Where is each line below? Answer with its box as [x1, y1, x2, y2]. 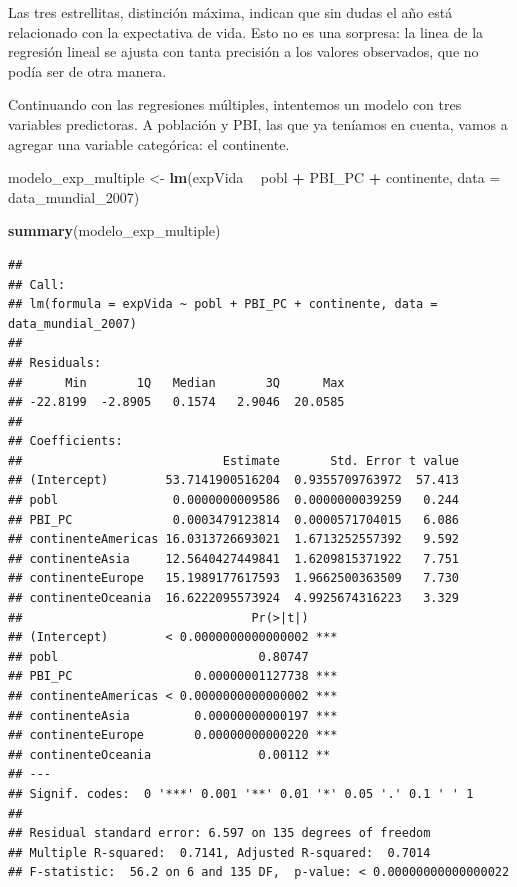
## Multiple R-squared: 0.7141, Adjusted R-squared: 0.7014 [8, 845, 431, 860]
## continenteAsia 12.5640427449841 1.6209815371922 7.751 [8, 551, 460, 566]
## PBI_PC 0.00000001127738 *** [8, 669, 338, 684]
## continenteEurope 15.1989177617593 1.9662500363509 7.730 [8, 571, 460, 586]
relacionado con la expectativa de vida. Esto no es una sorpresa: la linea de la [8, 21, 484, 42]
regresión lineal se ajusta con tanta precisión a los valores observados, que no [8, 41, 479, 62]
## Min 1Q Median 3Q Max [8, 375, 345, 390]
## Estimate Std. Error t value [8, 453, 460, 468]
